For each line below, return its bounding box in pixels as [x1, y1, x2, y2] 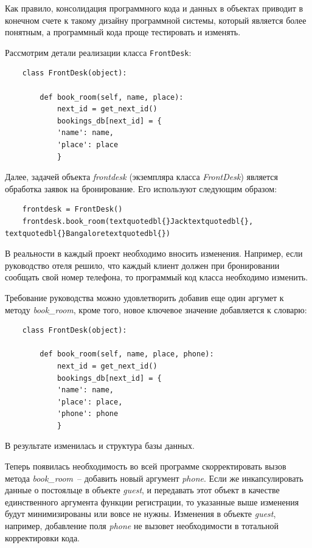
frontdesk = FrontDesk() [22, 205, 123, 214]
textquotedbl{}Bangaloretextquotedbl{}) [5, 229, 171, 238]
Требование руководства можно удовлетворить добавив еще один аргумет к [5, 291, 284, 303]
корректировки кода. [5, 531, 80, 544]
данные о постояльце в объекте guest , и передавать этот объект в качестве [5, 484, 280, 496]
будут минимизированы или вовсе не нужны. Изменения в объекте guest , [5, 507, 276, 520]
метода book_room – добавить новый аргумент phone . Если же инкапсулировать [5, 471, 303, 484]
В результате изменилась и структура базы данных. [5, 439, 195, 452]
